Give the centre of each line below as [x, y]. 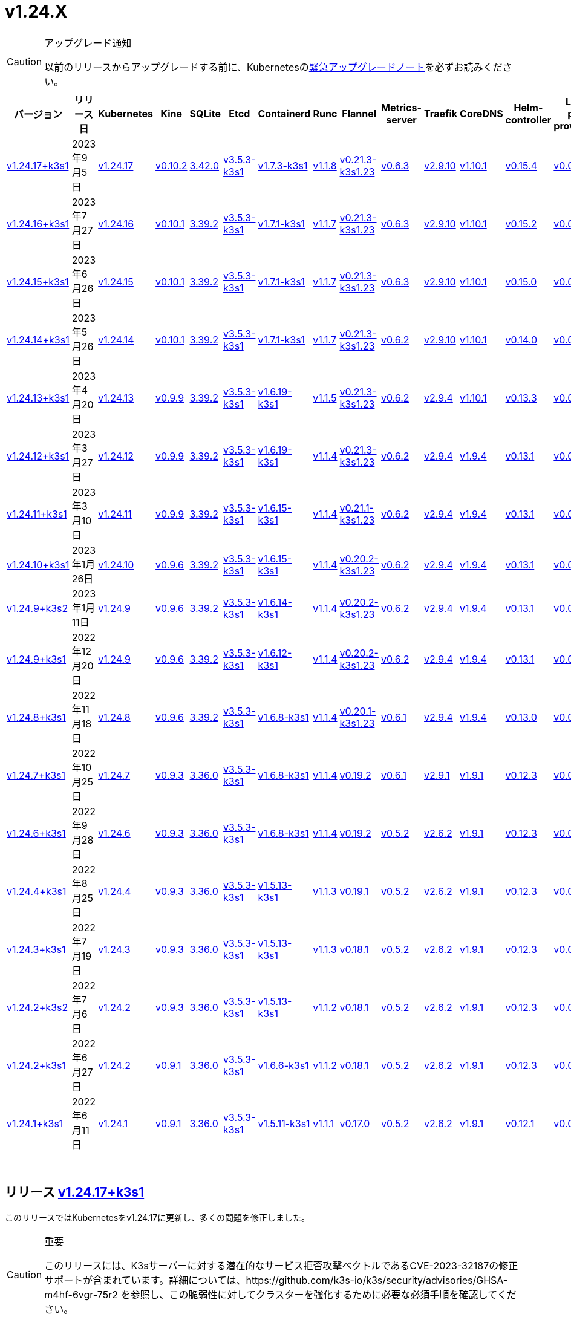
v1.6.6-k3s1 [283, 1065]
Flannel [359, 113]
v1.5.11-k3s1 [284, 1123]
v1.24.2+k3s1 [36, 1065]
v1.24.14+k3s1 [38, 340]
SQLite [205, 113]
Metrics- [401, 107]
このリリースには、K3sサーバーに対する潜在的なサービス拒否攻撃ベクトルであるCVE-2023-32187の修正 [281, 1265]
